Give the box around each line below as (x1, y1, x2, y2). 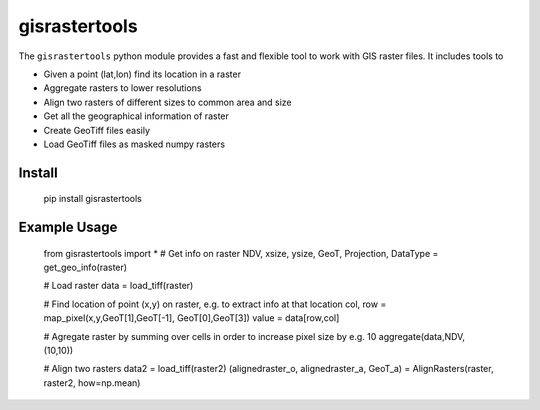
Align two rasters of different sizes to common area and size (43, 96, 292, 108)
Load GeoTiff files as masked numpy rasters (43, 138, 225, 150)
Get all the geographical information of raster (43, 110, 230, 122)
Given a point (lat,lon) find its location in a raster (43, 68, 242, 80)
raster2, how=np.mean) (43, 376, 141, 389)
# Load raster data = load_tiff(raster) (43, 280, 194, 292)
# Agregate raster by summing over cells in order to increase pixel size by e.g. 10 (43, 330, 377, 342)
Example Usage (18, 219, 118, 236)
